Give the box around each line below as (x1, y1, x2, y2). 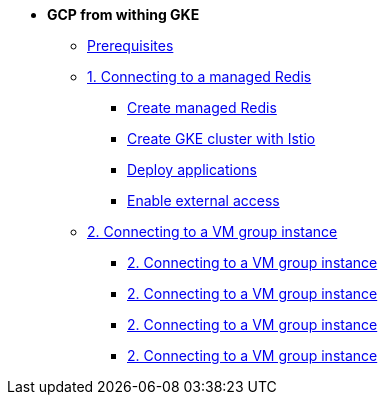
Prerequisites (87, 37, 174, 54)
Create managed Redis (127, 99, 277, 116)
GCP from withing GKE (47, 6, 200, 23)
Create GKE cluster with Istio (127, 130, 316, 147)
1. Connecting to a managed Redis (87, 68, 312, 85)
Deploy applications (127, 161, 257, 178)
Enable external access (127, 192, 280, 209)
